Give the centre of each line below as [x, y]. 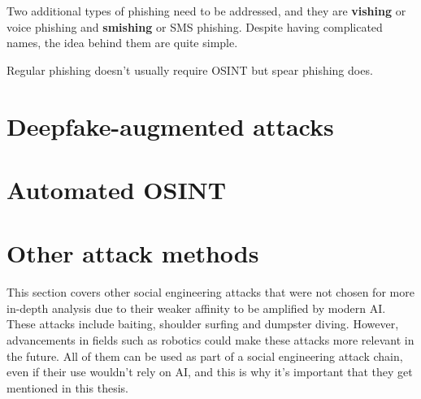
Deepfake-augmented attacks [170, 126]
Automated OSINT [117, 189]
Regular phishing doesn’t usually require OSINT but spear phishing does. [190, 69]
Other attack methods [133, 253]
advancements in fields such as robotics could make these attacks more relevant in [210, 340]
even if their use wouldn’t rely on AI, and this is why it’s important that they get [210, 372]
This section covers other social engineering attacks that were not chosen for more [210, 292]
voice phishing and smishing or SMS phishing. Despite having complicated [195, 26]
